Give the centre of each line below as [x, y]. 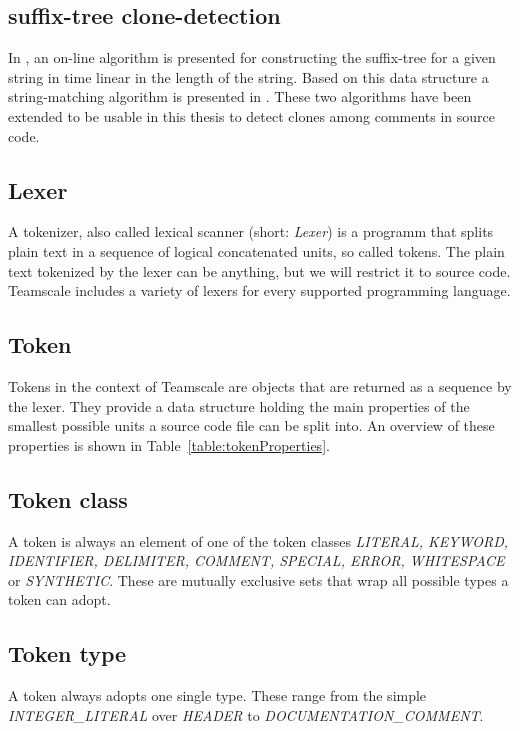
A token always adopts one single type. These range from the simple [217, 695]
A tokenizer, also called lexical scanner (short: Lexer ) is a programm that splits [251, 231]
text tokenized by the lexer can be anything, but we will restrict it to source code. [259, 270]
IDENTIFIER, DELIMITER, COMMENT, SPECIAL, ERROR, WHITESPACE [256, 560]
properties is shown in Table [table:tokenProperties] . [169, 444]
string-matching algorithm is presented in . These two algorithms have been [240, 96]
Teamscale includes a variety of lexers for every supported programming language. [259, 290]
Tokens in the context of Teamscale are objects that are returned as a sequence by [260, 385]
